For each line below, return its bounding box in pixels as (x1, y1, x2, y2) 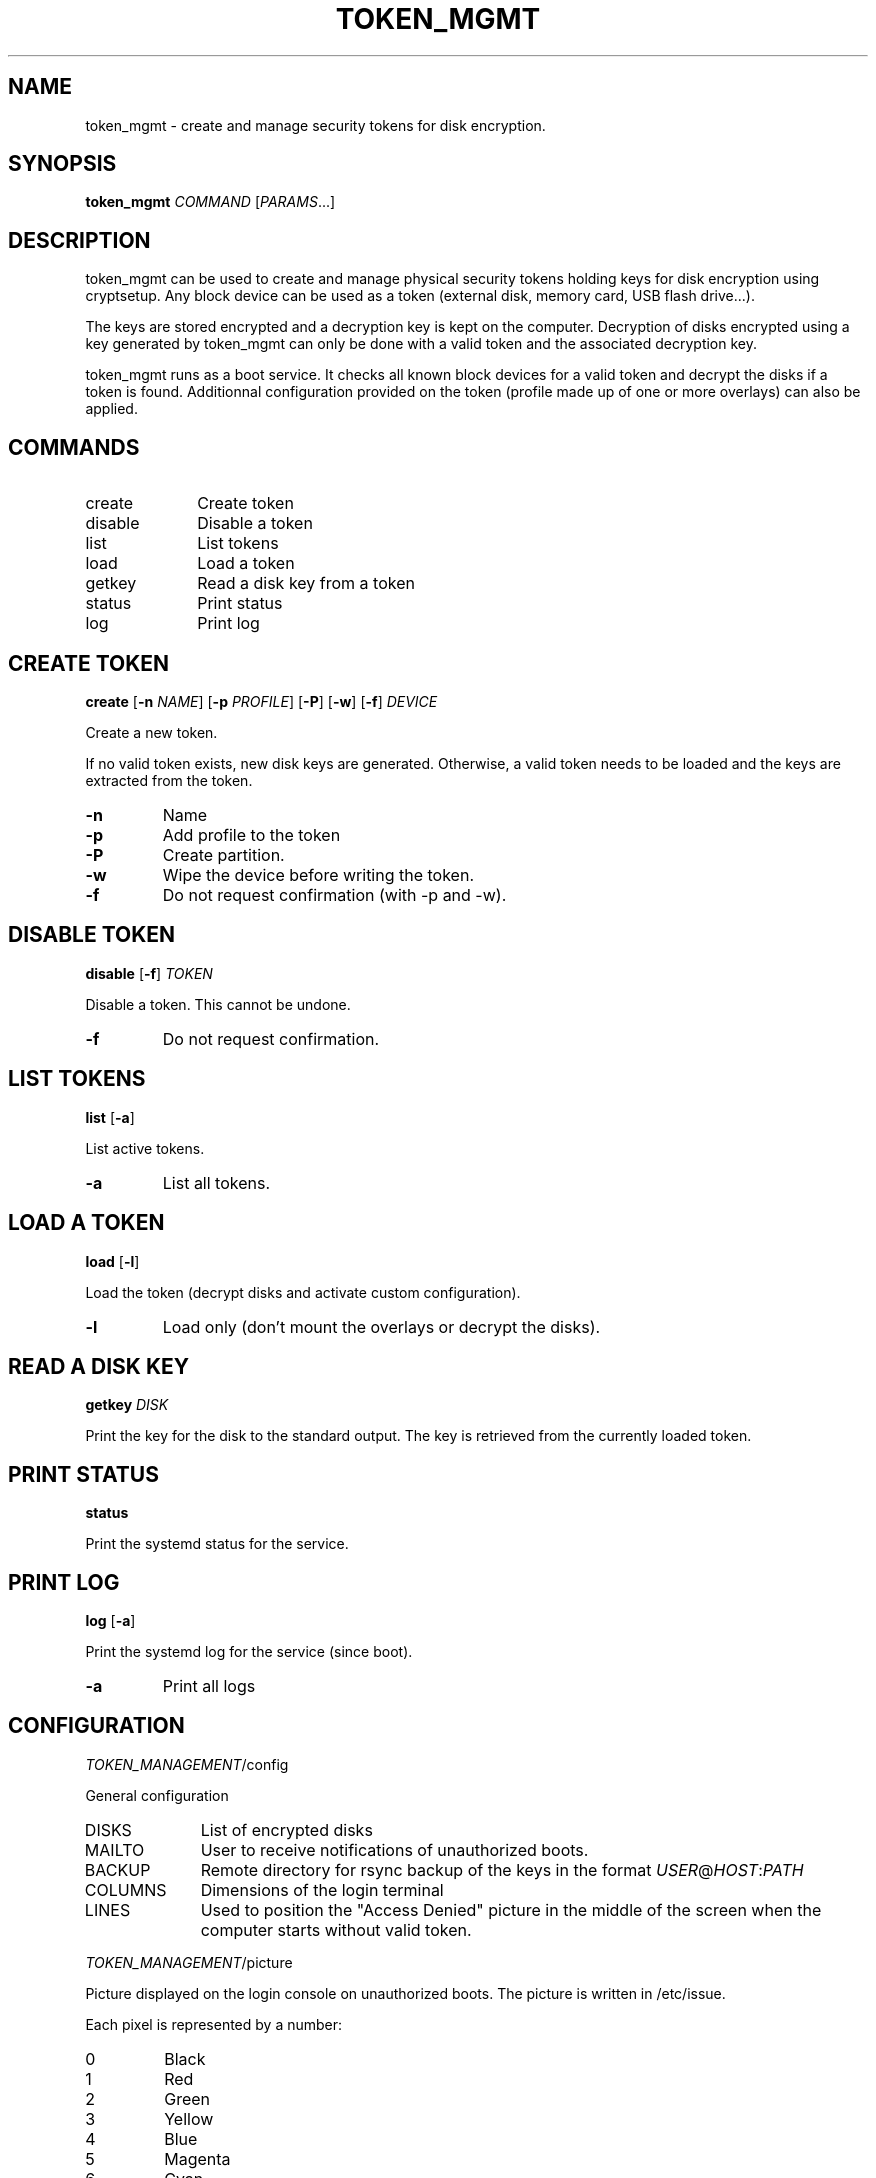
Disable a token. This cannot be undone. (85, 995, 351, 1013)
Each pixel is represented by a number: (85, 2015, 343, 2033)
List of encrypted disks (200, 1819, 373, 1840)
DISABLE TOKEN (8, 922, 176, 948)
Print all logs (162, 1676, 256, 1697)
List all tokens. (162, 1172, 271, 1193)
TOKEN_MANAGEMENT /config (85, 1755, 289, 1773)
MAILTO (84, 1839, 145, 1860)
